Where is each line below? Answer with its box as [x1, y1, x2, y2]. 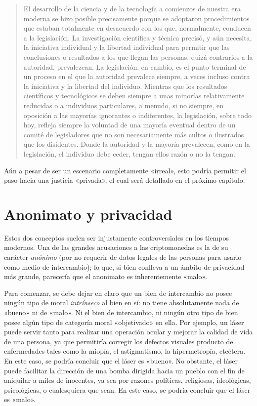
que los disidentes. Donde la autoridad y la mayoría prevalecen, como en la [23, 139, 250, 149]
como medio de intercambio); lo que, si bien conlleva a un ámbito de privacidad [4, 261, 245, 272]
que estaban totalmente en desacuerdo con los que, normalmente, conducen [23, 23, 251, 33]
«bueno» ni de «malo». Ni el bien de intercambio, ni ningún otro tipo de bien [4, 307, 238, 317]
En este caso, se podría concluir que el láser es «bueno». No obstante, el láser [4, 355, 238, 365]
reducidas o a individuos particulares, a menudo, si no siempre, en [23, 100, 224, 110]
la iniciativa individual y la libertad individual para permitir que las [23, 42, 230, 52]
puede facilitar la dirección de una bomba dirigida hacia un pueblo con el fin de [4, 365, 245, 375]
